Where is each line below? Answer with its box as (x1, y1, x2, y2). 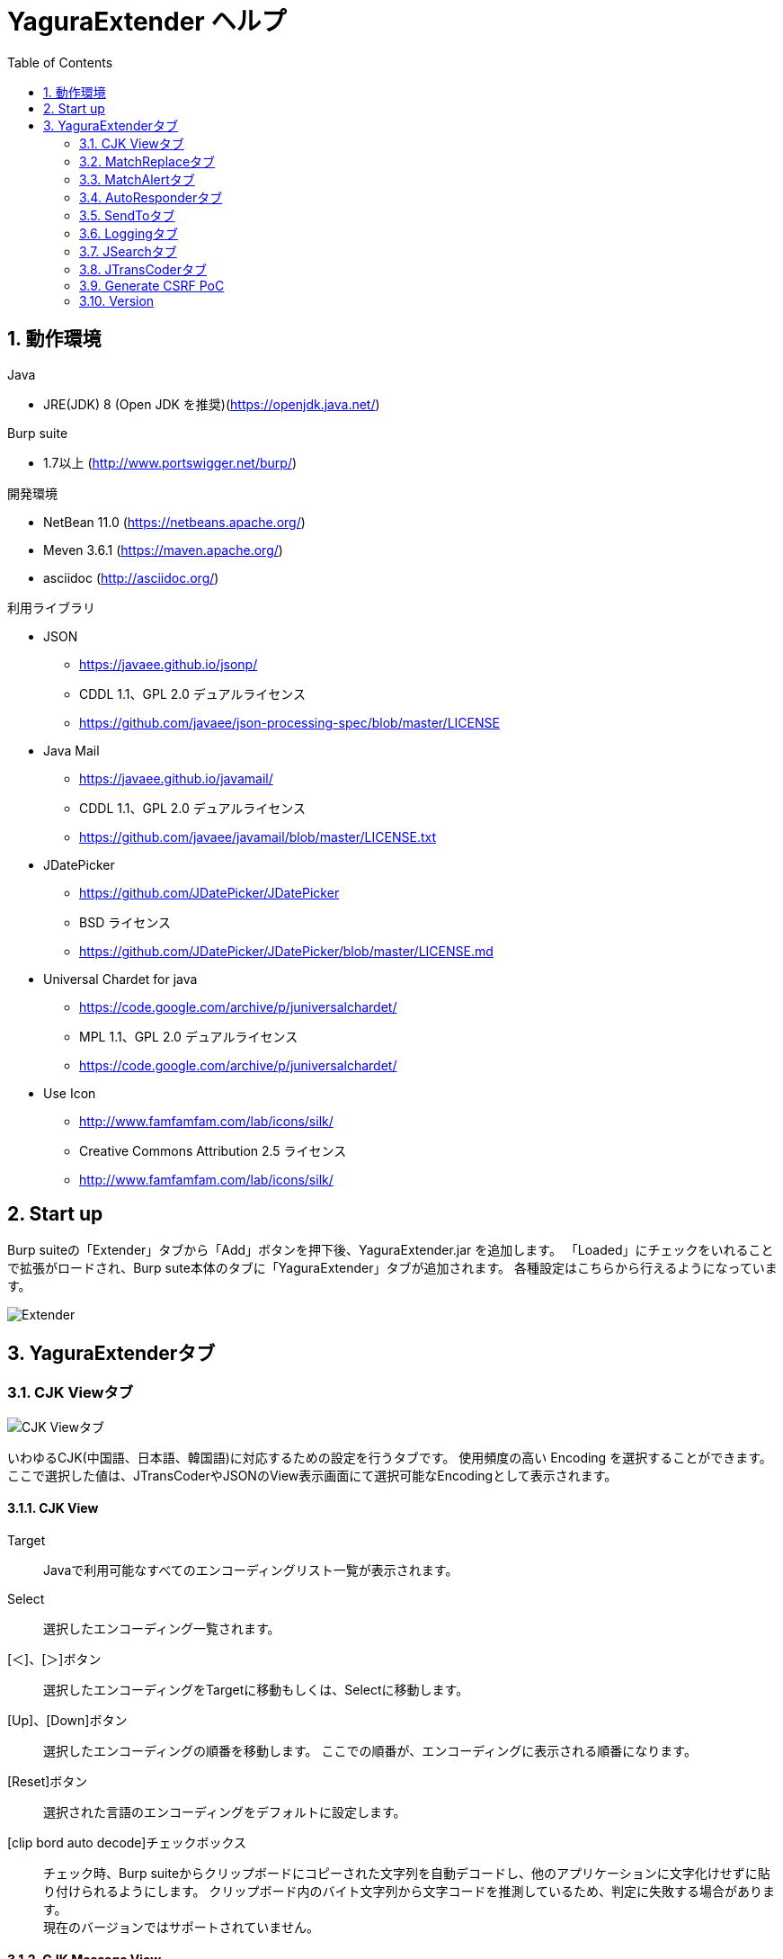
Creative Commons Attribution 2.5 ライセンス (79, 1142, 347, 1158)
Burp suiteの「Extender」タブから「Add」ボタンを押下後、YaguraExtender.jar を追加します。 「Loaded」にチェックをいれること (7, 1242, 774, 1258)
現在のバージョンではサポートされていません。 (43, 1919, 319, 1935)
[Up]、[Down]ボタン (7, 1712, 128, 1728)
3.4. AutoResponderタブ (79, 189, 223, 205)
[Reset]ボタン (7, 1773, 88, 1789)
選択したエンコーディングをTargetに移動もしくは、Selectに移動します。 (43, 1681, 469, 1697)
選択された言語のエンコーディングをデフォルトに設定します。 (43, 1803, 406, 1820)
